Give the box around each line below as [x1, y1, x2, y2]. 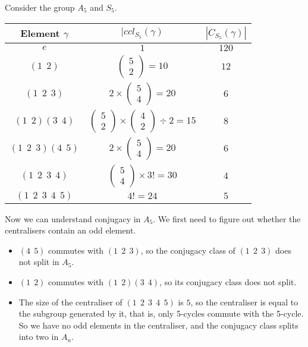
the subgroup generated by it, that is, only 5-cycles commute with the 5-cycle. [18, 307, 304, 320]
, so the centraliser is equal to [190, 295, 298, 308]
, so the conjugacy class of [140, 244, 235, 256]
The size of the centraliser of [18, 295, 122, 308]
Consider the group [5, 1, 75, 13]
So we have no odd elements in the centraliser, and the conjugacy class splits [18, 318, 298, 331]
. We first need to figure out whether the [153, 212, 301, 225]
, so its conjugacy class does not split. [159, 275, 297, 288]
